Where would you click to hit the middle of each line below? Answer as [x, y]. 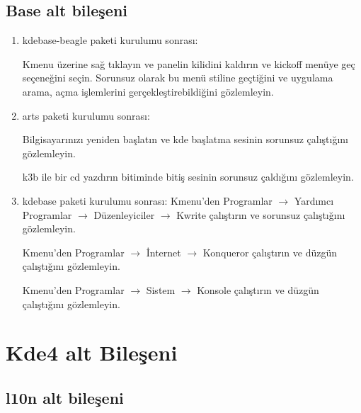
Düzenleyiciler [124, 214]
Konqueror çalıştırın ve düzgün [270, 252]
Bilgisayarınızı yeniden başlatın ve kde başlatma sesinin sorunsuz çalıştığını [185, 139]
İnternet [164, 252]
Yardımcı [314, 200]
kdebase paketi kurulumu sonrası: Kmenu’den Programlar [147, 200]
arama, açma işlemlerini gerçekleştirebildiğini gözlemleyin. [148, 91]
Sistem [161, 289]
